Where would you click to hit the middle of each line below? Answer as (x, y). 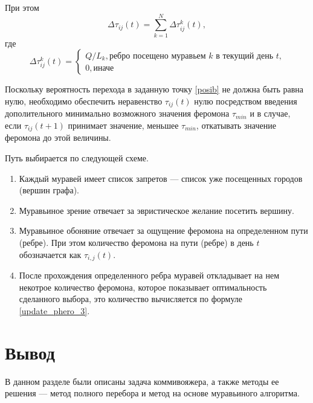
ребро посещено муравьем (157, 56)
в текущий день (245, 56)
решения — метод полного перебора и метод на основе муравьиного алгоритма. (152, 393)
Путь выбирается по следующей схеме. (77, 158)
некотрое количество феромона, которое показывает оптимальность (143, 287)
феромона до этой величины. (58, 137)
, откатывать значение (236, 125)
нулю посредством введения (246, 101)
